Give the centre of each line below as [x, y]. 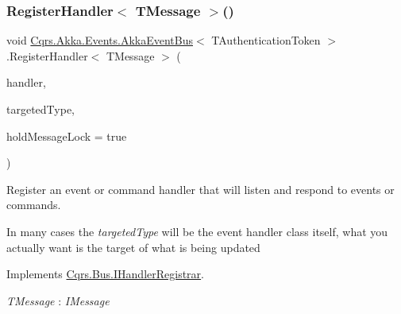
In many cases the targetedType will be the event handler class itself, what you [197, 231]
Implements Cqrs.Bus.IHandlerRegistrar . [105, 274]
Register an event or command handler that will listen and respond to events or [200, 189]
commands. [34, 205]
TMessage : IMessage [58, 300]
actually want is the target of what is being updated [133, 247]
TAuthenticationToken [266, 40]
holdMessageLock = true [67, 136]
